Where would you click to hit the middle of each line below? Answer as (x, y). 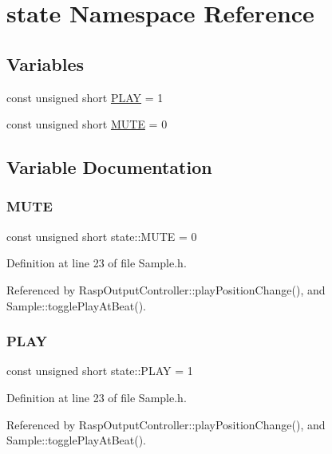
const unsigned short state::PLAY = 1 (100, 371)
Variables (45, 63)
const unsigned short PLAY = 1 (85, 97)
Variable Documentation (109, 167)
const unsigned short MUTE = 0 (87, 124)
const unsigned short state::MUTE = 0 (102, 236)
